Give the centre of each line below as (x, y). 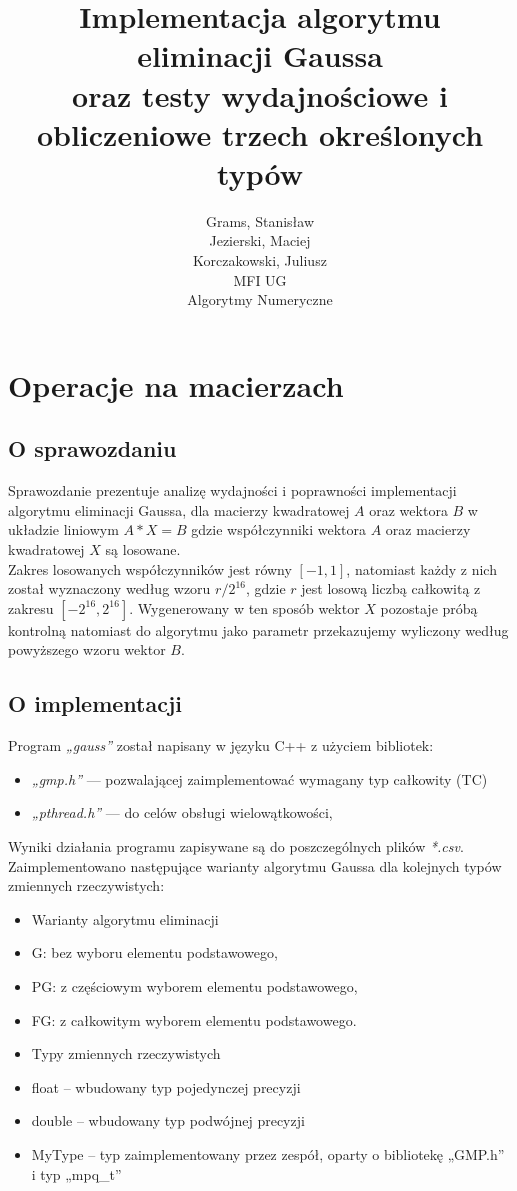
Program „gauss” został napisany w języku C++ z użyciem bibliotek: (221, 745)
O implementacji (95, 703)
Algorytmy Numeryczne (260, 299)
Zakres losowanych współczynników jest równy (150, 568)
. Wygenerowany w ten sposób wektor (244, 607)
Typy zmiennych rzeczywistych (126, 1053)
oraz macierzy (428, 529)
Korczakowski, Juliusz (260, 260)
